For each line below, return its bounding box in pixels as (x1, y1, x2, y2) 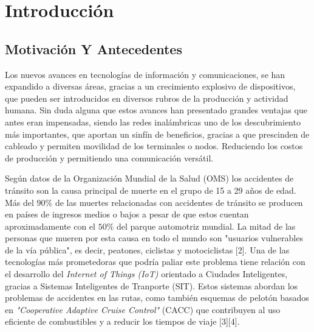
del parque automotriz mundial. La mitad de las (116, 219, 296, 232)
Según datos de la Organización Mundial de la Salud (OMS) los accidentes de (5, 172, 294, 185)
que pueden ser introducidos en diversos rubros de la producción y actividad (5, 91, 288, 104)
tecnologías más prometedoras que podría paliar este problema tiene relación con (5, 255, 305, 268)
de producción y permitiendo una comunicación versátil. (5, 151, 214, 164)
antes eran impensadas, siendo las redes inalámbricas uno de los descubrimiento (5, 115, 301, 128)
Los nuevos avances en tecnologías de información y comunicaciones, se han (5, 68, 285, 80)
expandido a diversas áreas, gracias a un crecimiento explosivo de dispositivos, (5, 80, 296, 93)
